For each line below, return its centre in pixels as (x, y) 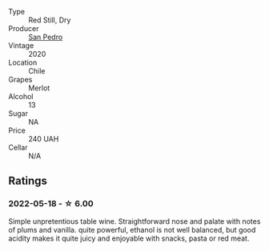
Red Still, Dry (50, 20)
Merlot (39, 88)
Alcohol (21, 96)
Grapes (20, 80)
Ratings (28, 181)
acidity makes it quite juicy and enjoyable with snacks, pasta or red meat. (129, 238)
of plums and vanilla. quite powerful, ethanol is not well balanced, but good (132, 229)
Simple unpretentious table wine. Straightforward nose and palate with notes (134, 221)
